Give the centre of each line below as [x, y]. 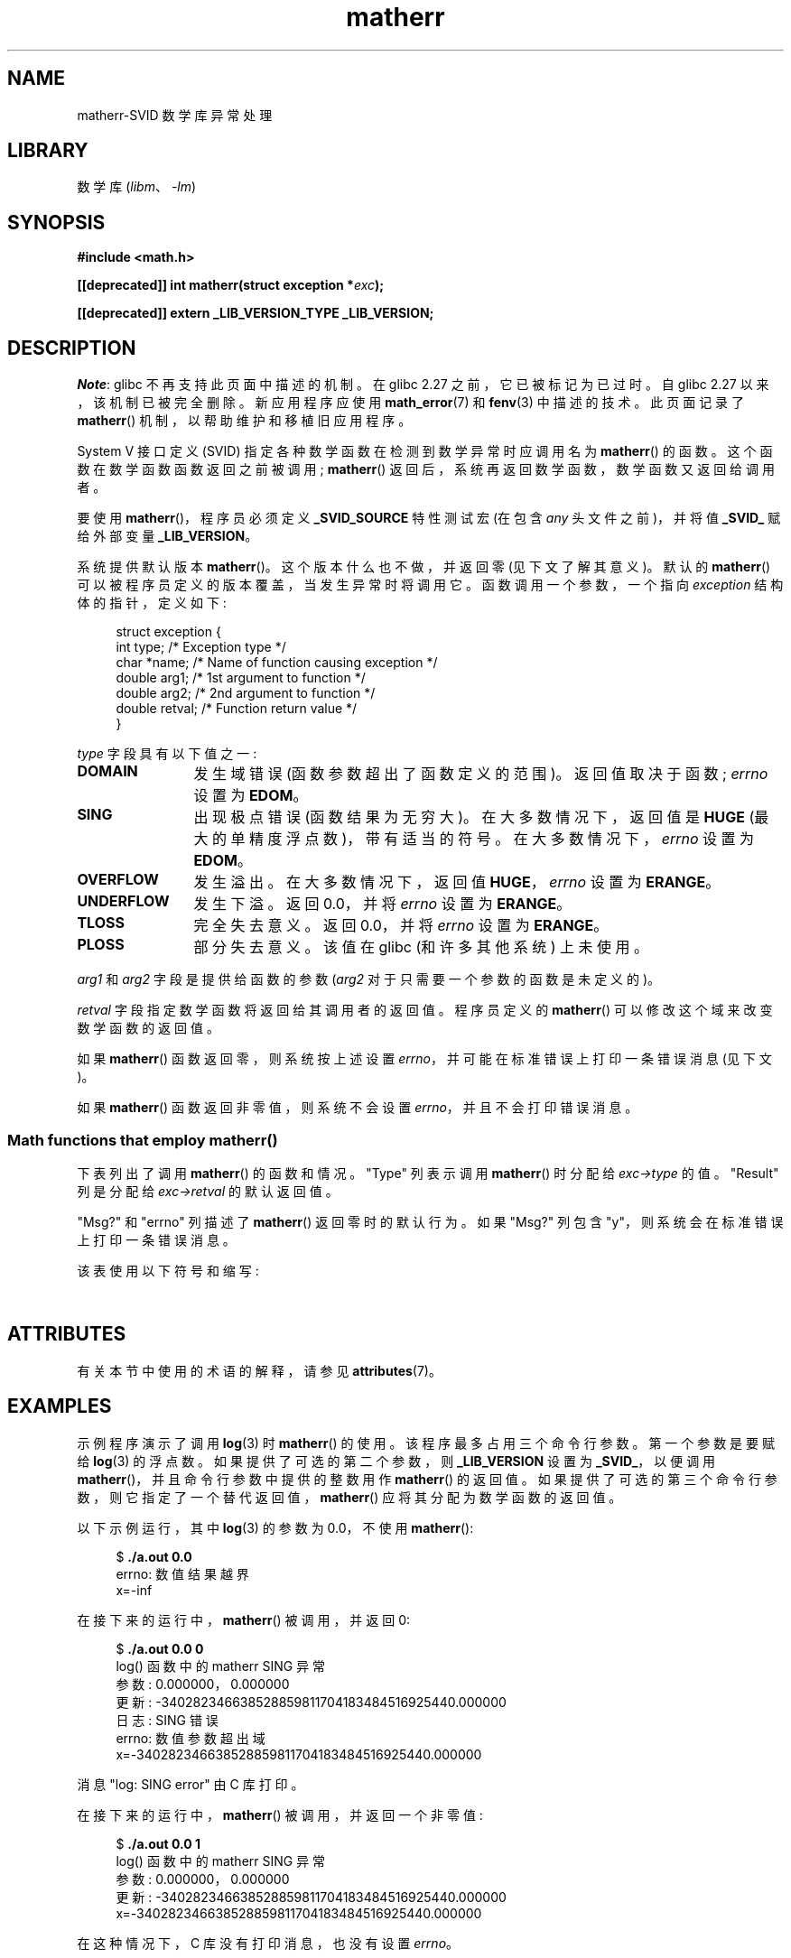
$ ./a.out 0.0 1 [158, 1843]
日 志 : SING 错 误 [167, 1720]
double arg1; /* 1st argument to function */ [241, 678]
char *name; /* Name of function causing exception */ [277, 663]
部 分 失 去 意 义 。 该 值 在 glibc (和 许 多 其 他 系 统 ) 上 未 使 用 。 [421, 947]
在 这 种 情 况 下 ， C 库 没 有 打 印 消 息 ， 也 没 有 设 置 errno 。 [268, 1943]
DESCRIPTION [72, 348]
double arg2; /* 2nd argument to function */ [246, 693]
